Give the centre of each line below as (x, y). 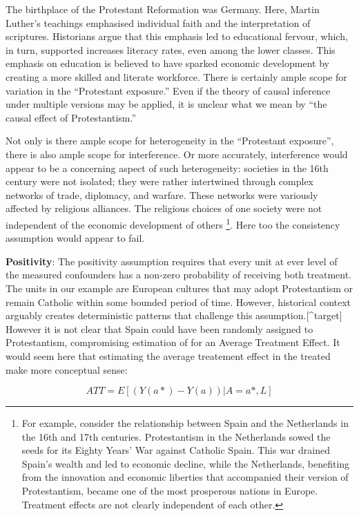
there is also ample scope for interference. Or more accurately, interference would (177, 154)
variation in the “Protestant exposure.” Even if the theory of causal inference (168, 90)
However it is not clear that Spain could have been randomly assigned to (159, 328)
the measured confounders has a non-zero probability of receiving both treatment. (178, 275)
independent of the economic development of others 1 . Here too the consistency (173, 223)
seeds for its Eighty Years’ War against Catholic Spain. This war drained (176, 450)
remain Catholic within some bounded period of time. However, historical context (178, 302)
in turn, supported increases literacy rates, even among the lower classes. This (171, 49)
